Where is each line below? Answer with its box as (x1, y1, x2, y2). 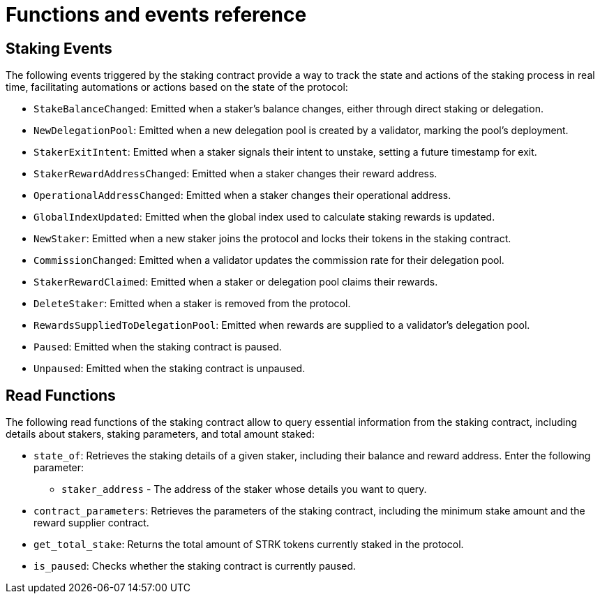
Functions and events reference (6, 3, 307, 27)
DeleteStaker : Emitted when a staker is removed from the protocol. (33, 297, 351, 310)
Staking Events (6, 39, 112, 57)
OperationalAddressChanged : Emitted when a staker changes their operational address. (33, 189, 451, 202)
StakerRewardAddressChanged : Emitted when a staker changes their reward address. (33, 168, 437, 180)
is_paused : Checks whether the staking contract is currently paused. (33, 560, 357, 572)
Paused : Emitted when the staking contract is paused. (33, 341, 282, 353)
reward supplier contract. (33, 517, 149, 529)
